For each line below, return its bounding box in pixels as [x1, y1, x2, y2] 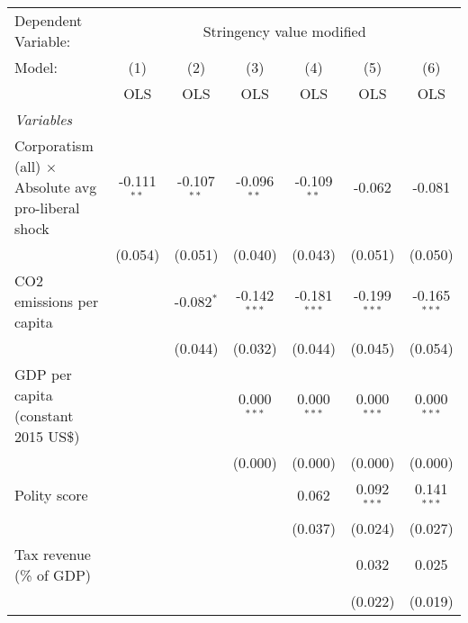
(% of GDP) [14, 564, 92, 585]
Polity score [14, 484, 88, 506]
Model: [14, 57, 58, 77]
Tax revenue [14, 543, 91, 564]
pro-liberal [14, 197, 80, 218]
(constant [14, 405, 74, 426]
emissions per [14, 291, 99, 311]
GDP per [14, 364, 72, 384]
